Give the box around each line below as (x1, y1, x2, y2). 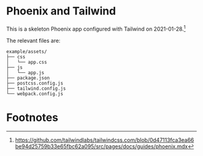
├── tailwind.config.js (6, 86, 66, 92)
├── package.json (6, 75, 50, 81)
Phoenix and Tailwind (6, 4, 116, 18)
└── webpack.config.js (6, 90, 63, 97)
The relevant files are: (6, 37, 60, 44)
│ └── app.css (6, 59, 47, 65)
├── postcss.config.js (6, 80, 63, 86)
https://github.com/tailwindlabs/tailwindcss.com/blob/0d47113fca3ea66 (14, 136, 195, 143)
